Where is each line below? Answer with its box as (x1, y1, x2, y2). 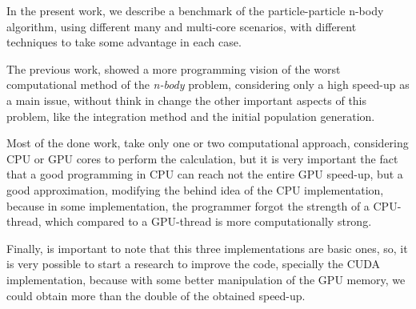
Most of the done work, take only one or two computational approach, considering (6, 134, 409, 151)
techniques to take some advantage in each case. (6, 34, 242, 50)
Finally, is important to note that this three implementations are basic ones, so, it (6, 239, 408, 256)
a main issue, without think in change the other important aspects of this (6, 91, 367, 108)
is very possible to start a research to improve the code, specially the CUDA (6, 255, 381, 272)
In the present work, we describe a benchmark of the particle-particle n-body (6, 2, 384, 18)
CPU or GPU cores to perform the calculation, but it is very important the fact (6, 150, 398, 167)
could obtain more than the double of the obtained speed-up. (6, 287, 306, 303)
